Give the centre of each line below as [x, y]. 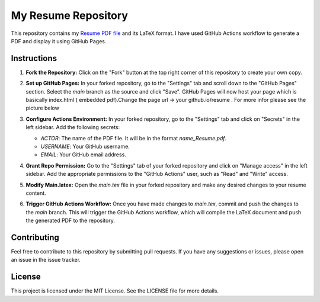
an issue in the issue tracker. [46, 260]
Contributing [35, 237]
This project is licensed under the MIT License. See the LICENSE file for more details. [115, 291]
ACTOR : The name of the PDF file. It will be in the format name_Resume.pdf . [134, 138]
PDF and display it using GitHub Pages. [59, 41]
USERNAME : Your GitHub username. [85, 146]
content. [36, 193]
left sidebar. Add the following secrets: [73, 127]
